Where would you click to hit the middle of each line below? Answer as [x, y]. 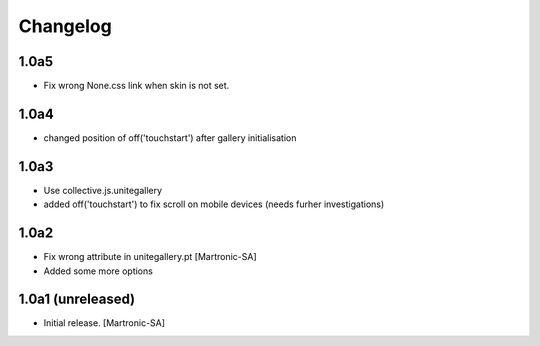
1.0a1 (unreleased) [77, 299]
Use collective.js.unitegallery [103, 190]
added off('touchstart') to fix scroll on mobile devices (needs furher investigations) [214, 204]
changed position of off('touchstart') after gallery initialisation [170, 137]
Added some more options [98, 271]
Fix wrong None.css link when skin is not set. [136, 86]
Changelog [65, 26]
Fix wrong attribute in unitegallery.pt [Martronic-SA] [150, 257]
